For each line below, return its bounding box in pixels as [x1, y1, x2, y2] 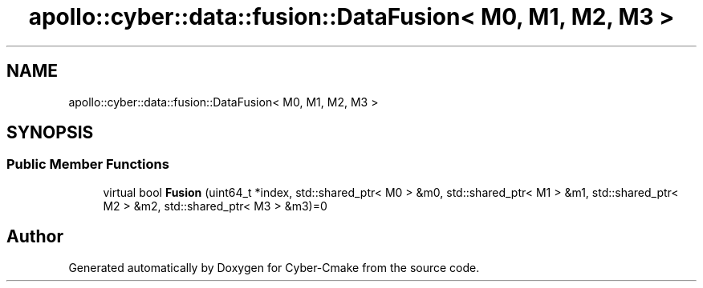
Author [6, 226, 63, 247]
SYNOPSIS [6, 122, 94, 143]
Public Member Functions [6, 156, 169, 173]
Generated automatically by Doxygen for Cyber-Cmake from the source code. [68, 260, 480, 274]
